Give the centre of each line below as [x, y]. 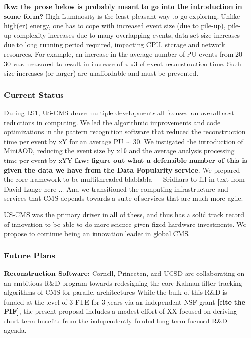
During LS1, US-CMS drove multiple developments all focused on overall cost [119, 112]
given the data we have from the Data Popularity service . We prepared [122, 169]
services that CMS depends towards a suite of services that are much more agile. [124, 198]
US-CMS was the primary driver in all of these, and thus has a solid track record [124, 214]
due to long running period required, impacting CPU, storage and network [115, 44]
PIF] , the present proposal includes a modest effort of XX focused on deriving [121, 311]
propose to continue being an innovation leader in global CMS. [97, 233]
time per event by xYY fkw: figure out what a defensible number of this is [126, 160]
